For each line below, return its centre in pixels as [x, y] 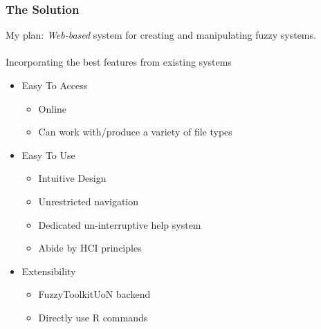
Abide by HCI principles [90, 248]
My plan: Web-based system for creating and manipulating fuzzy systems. [161, 35]
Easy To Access [55, 85]
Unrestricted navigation [89, 201]
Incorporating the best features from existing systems [119, 62]
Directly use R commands [93, 317]
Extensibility [49, 271]
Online [53, 108]
